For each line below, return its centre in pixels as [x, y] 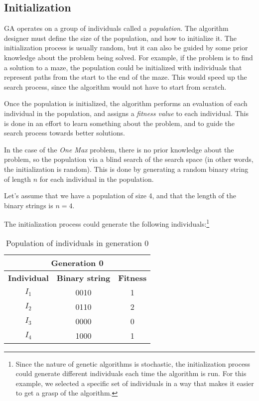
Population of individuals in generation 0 [77, 243]
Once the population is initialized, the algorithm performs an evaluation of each [126, 103]
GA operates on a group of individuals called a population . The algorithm [116, 28]
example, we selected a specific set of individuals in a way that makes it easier [135, 383]
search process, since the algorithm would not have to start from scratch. [115, 86]
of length [18, 179]
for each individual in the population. [97, 179]
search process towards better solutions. [65, 133]
